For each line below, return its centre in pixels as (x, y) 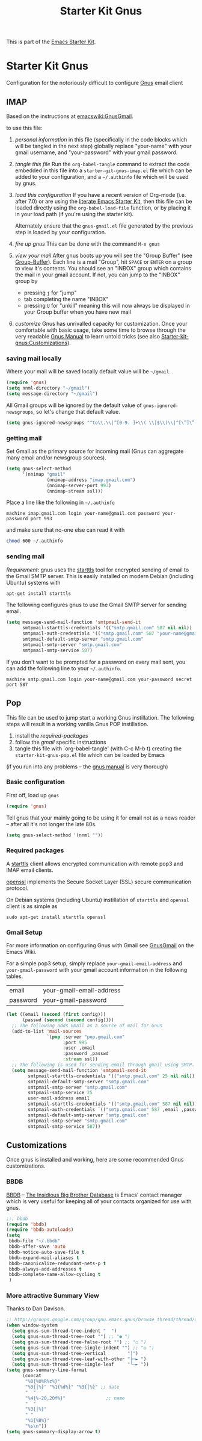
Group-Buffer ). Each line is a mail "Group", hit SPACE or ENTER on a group (103, 262)
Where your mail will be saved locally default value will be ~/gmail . (89, 372)
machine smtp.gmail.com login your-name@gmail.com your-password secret (99, 679)
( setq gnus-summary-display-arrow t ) (54, 1431)
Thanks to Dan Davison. (36, 1309)
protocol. (17, 888)
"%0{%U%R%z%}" (43, 1381)
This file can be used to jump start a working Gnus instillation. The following (100, 717)
